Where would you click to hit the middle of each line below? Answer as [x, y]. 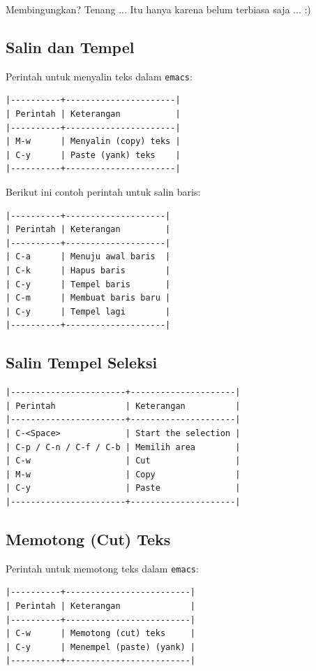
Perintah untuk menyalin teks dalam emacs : [99, 76]
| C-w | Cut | [123, 461]
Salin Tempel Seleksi [82, 362]
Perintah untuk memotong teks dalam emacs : [102, 568]
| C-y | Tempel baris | [88, 284]
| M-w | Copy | [123, 474]
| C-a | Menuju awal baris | [88, 257]
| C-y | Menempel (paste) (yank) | [101, 647]
